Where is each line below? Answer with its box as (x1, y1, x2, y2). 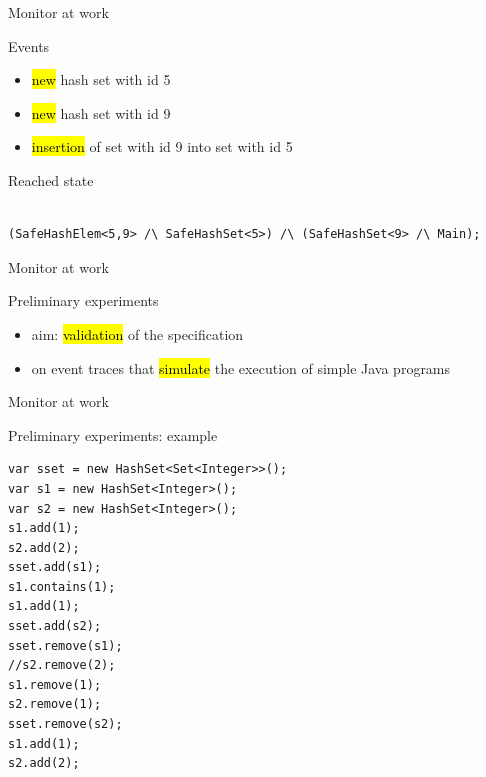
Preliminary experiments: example (8, 424, 218, 445)
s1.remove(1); (8, 677, 102, 692)
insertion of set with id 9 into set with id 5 (31, 136, 293, 157)
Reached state (8, 169, 94, 190)
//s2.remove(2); (8, 658, 116, 673)
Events (8, 35, 50, 56)
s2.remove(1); (8, 697, 102, 712)
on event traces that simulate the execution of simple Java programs (31, 357, 451, 378)
